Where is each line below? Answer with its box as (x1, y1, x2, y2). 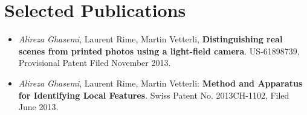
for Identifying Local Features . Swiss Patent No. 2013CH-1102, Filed (18, 88, 289, 101)
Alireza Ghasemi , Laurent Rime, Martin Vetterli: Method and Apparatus (18, 76, 303, 89)
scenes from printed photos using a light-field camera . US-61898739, (18, 44, 300, 57)
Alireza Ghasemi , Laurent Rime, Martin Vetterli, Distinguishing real (18, 33, 283, 45)
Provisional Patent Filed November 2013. (18, 56, 171, 69)
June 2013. (18, 100, 59, 113)
